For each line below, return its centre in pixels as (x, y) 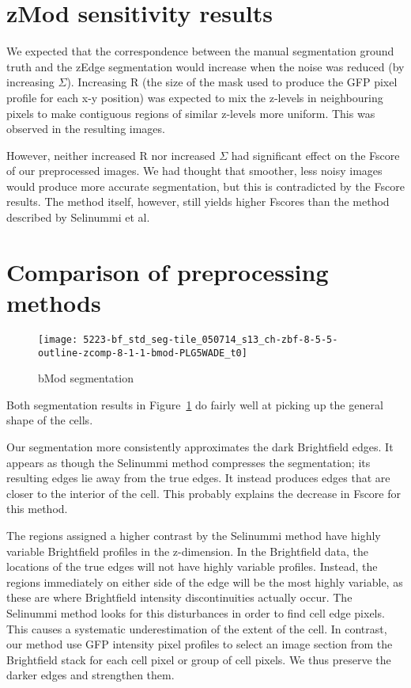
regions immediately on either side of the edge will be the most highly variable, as (205, 582)
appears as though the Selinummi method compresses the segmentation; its (189, 462)
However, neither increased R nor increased (111, 155)
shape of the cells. (50, 420)
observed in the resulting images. (86, 129)
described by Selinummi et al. (78, 217)
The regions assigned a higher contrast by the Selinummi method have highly (194, 536)
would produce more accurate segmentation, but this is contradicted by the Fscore (205, 186)
